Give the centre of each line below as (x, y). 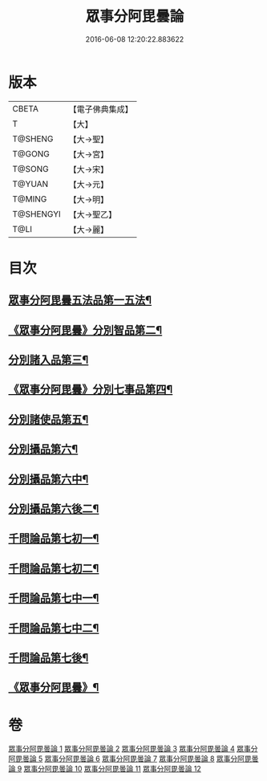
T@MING (30, 199)
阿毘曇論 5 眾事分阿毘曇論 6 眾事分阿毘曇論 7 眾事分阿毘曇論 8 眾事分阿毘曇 (133, 759)
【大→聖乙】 (93, 214)
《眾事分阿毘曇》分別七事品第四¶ (91, 390)
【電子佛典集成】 (101, 109)
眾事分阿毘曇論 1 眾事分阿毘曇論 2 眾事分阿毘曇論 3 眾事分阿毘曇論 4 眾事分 (133, 749)
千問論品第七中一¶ (54, 598)
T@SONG (31, 169)
